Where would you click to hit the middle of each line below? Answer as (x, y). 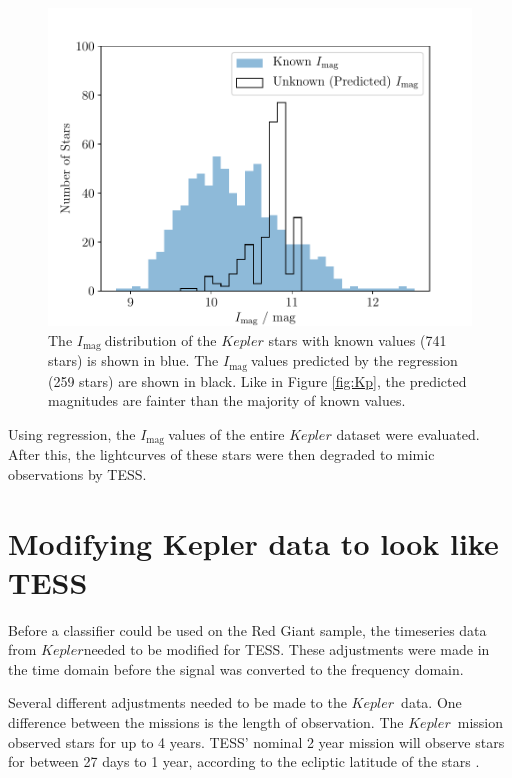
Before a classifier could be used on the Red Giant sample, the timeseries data (247, 629)
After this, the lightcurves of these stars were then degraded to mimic (221, 454)
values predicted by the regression (354, 360)
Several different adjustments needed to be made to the (177, 702)
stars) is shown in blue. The (133, 360)
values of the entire (226, 433)
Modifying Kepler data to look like (253, 542)
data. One (431, 702)
